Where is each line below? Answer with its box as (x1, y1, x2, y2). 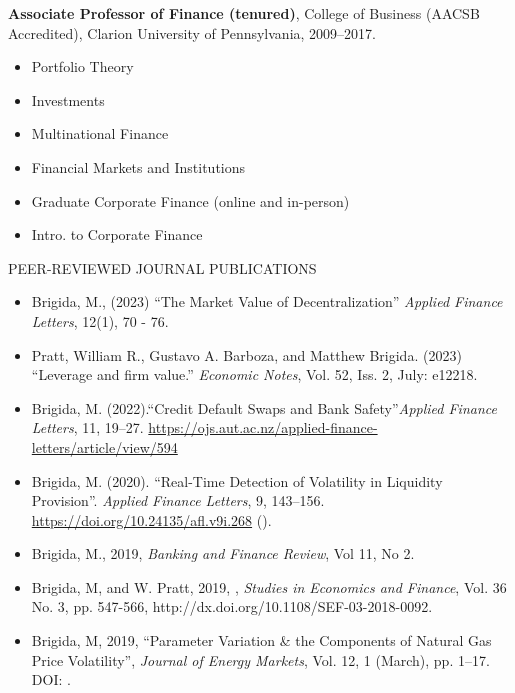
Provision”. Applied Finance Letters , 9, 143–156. (31, 490, 325, 511)
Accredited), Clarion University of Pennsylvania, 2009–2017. (8, 22, 376, 43)
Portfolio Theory (31, 56, 134, 77)
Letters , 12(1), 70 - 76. (31, 310, 169, 331)
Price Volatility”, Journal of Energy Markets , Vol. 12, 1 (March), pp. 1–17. (31, 649, 490, 670)
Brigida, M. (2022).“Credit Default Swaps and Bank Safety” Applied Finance (31, 397, 497, 418)
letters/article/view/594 (31, 436, 178, 457)
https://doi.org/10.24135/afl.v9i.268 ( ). (31, 509, 272, 530)
